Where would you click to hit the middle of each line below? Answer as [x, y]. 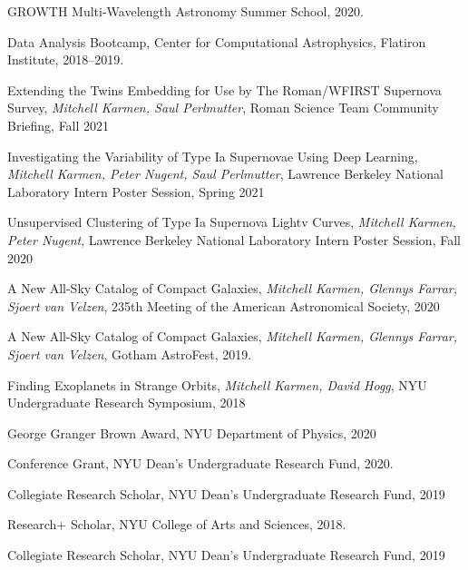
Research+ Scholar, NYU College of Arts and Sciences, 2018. [177, 524]
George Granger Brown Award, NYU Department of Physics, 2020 [192, 432]
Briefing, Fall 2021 [58, 125]
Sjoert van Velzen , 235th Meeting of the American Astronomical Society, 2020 [224, 305]
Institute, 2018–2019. [66, 59]
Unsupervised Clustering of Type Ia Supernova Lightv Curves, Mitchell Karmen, [232, 222]
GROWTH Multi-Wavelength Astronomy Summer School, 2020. [185, 11]
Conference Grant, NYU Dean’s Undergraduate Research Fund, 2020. [200, 463]
